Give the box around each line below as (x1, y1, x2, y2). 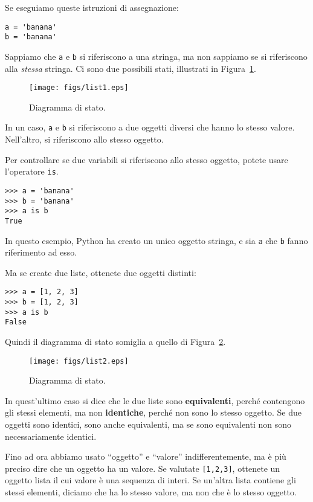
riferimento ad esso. (5, 246, 77, 259)
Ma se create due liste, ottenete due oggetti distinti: (5, 266, 196, 278)
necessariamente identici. (5, 430, 97, 442)
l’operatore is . (5, 165, 59, 178)
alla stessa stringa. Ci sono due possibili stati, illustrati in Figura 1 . (5, 62, 256, 74)
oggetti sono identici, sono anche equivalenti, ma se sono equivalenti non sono (5, 418, 292, 431)
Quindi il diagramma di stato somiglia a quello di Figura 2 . (5, 335, 226, 347)
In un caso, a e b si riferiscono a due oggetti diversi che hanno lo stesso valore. (5, 121, 295, 134)
